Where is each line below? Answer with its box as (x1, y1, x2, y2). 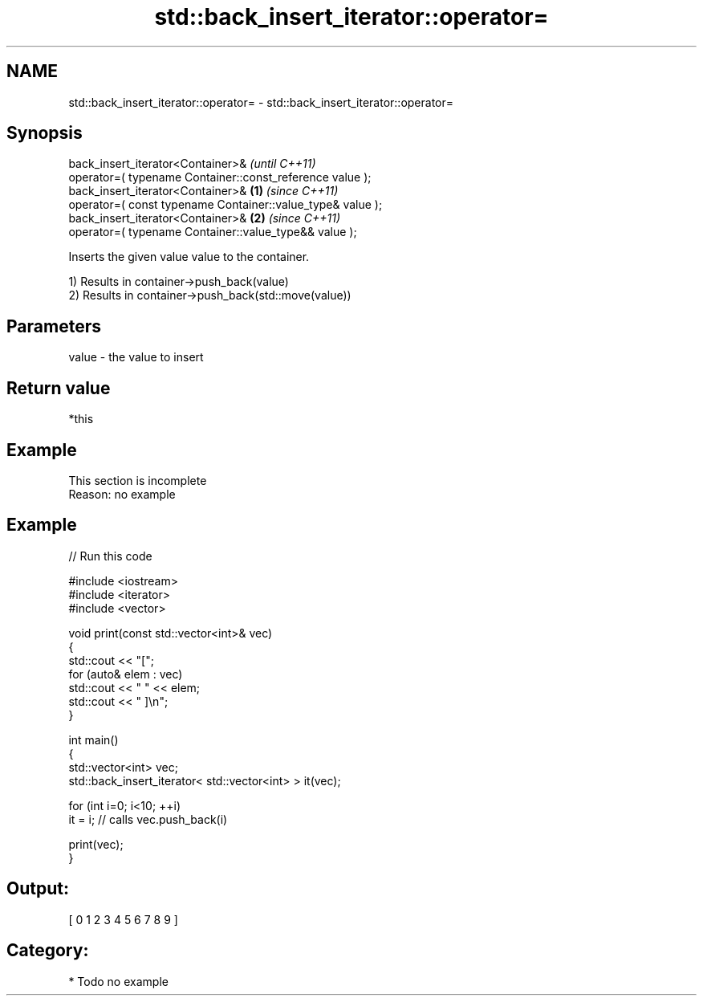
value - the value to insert (68, 350, 204, 365)
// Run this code (68, 548, 152, 563)
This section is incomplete (68, 473, 207, 487)
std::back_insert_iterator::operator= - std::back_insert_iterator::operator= (68, 95, 454, 109)
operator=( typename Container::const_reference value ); (68, 170, 372, 185)
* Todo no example (68, 974, 169, 988)
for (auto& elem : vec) (68, 666, 183, 681)
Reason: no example (68, 487, 176, 501)
